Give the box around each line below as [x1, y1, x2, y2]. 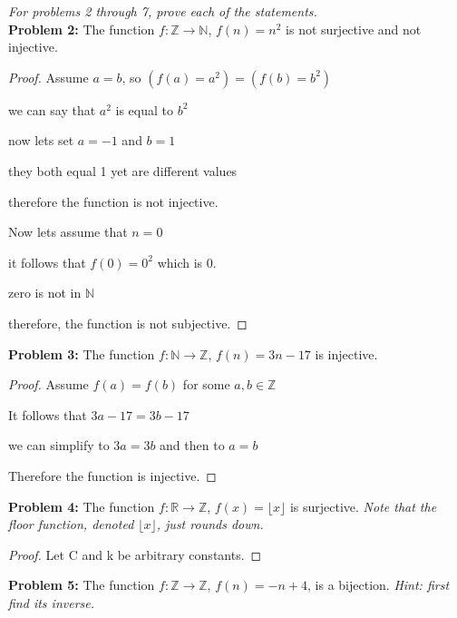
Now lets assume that [8, 222, 128, 241]
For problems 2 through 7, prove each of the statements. [8, 2, 317, 20]
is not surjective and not [286, 19, 422, 38]
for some [182, 375, 230, 394]
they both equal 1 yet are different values [8, 161, 238, 180]
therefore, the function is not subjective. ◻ [8, 313, 248, 332]
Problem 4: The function [8, 496, 155, 515]
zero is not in [8, 283, 82, 302]
